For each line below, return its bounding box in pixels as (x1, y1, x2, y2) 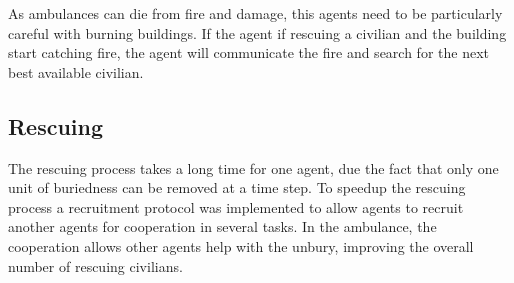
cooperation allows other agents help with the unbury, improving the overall (8, 235, 474, 256)
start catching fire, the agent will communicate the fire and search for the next (8, 42, 489, 63)
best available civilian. (8, 61, 144, 82)
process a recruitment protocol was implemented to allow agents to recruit (8, 196, 464, 217)
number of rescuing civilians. (8, 255, 183, 276)
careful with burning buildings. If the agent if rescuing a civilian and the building (8, 22, 507, 43)
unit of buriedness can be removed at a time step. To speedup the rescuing (8, 177, 466, 198)
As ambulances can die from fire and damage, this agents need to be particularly (8, 3, 503, 23)
